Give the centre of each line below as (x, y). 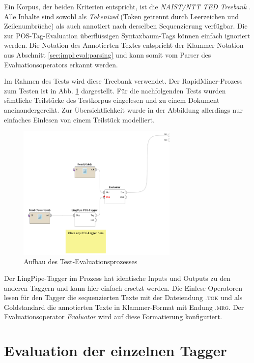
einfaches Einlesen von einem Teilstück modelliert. (79, 119)
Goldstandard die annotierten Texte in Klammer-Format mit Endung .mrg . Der (124, 307)
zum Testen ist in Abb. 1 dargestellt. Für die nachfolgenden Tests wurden (115, 90)
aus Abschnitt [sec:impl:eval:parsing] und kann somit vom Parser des (108, 54)
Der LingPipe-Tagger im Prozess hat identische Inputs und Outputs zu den (117, 278)
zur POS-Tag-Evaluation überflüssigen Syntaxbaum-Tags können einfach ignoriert (127, 35)
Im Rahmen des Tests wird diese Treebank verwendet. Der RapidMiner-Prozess (123, 81)
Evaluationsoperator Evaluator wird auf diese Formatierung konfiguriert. (113, 317)
